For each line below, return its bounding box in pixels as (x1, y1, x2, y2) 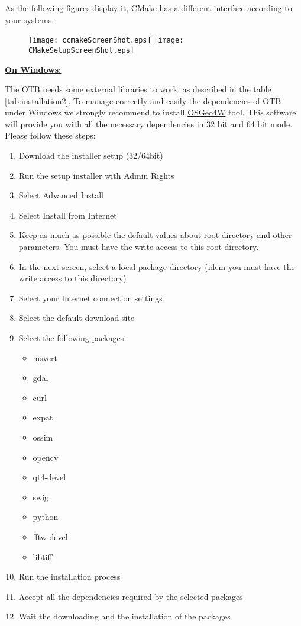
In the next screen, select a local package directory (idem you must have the (18, 260, 295, 272)
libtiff (33, 550, 53, 563)
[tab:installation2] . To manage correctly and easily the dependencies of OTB (5, 94, 281, 107)
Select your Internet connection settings (18, 291, 163, 304)
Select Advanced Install (18, 189, 103, 201)
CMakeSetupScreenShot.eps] (28, 46, 134, 54)
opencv (33, 451, 59, 463)
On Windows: (5, 63, 62, 75)
